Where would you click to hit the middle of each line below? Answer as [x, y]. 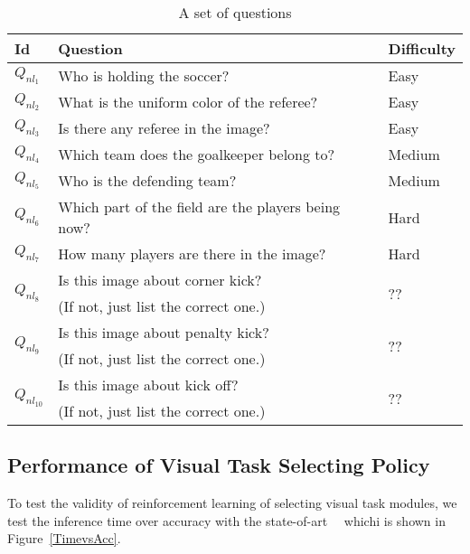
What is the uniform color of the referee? [188, 102]
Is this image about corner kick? [160, 280]
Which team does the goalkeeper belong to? [197, 154]
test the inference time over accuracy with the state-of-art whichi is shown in [226, 520]
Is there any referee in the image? [164, 128]
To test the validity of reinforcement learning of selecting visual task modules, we [232, 503]
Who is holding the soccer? [144, 75]
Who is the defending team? [147, 180]
